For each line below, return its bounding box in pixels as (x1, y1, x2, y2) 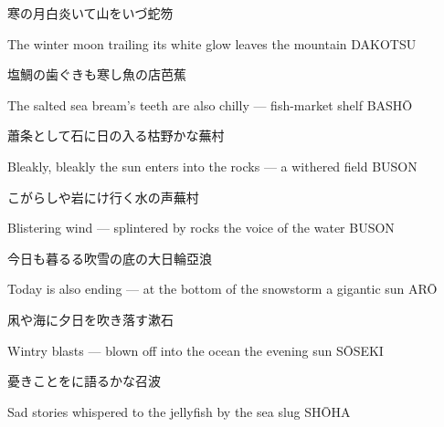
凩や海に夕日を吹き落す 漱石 (7, 309, 174, 328)
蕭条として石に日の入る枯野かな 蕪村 (7, 126, 225, 145)
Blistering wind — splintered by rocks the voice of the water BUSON (7, 218, 395, 237)
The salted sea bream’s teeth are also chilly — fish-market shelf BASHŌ (7, 95, 413, 114)
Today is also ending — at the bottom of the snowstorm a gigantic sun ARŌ (7, 279, 438, 298)
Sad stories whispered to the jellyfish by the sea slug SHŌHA (7, 401, 351, 421)
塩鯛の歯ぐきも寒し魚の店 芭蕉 (7, 65, 186, 84)
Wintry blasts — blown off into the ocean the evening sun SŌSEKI (7, 340, 384, 359)
